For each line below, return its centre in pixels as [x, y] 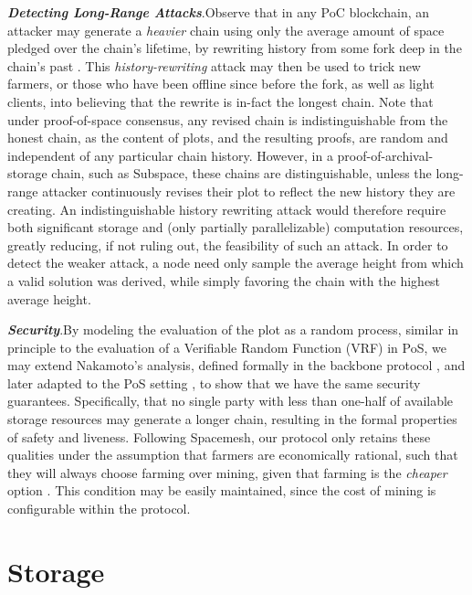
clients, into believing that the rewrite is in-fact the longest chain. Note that [220, 101]
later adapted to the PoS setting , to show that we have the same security [214, 382]
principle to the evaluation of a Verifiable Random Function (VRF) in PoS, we [227, 347]
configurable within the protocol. [99, 509]
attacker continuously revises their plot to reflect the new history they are [249, 191]
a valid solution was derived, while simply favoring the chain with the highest [224, 280]
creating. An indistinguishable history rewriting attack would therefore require [227, 209]
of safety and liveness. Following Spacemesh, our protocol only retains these [219, 436]
